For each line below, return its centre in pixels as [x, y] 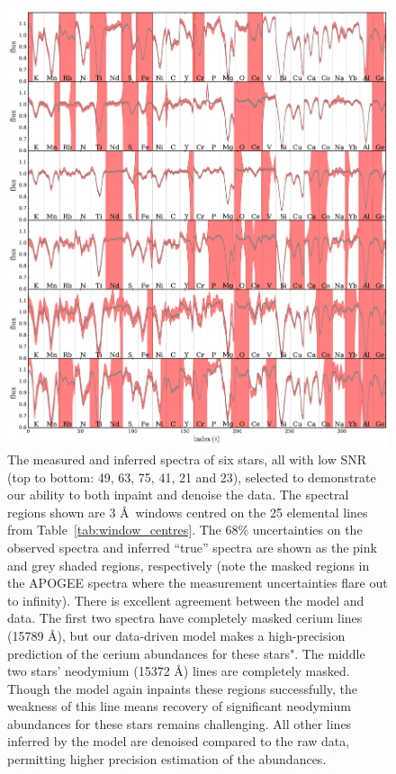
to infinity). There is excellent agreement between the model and [186, 600]
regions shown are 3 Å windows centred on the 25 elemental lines [188, 512]
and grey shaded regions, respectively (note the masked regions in [189, 565]
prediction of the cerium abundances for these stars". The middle [186, 653]
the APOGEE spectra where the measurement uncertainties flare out [198, 583]
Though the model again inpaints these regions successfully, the [183, 688]
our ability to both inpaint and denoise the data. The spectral [178, 495]
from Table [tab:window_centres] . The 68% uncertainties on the [185, 530]
